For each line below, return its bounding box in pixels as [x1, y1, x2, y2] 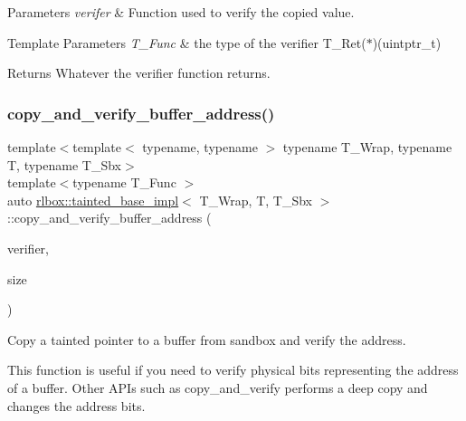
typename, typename [142, 138, 258, 156]
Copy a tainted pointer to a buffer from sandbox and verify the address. [7, 330, 406, 349]
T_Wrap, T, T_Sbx [199, 190, 312, 209]
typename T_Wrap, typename [282, 138, 452, 156]
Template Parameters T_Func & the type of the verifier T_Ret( [7, 33, 366, 52]
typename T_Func [72, 173, 176, 192]
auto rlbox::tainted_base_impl [7, 190, 179, 209]
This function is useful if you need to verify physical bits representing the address [7, 360, 459, 379]
